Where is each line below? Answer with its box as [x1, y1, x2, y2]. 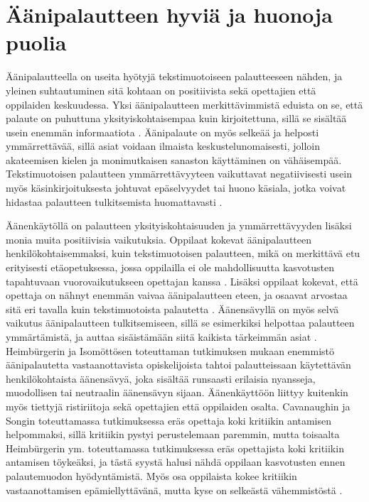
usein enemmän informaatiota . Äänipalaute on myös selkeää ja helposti [6, 124, 319, 139]
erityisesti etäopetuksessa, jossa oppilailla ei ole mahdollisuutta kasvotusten [6, 260, 335, 275]
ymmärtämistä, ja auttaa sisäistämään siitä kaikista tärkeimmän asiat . [6, 329, 317, 344]
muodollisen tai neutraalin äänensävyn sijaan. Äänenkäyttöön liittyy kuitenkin [6, 385, 348, 400]
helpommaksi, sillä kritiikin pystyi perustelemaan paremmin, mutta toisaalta [6, 427, 340, 442]
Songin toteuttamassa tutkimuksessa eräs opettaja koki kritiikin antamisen [6, 413, 331, 427]
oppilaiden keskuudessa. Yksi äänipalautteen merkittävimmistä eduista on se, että [6, 97, 363, 111]
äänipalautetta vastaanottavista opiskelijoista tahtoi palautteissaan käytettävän [6, 357, 351, 372]
